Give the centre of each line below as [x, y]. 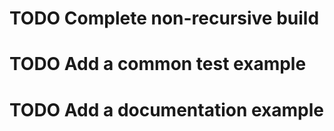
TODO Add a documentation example [167, 109]
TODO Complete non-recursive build [164, 18]
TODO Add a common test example [158, 64]
